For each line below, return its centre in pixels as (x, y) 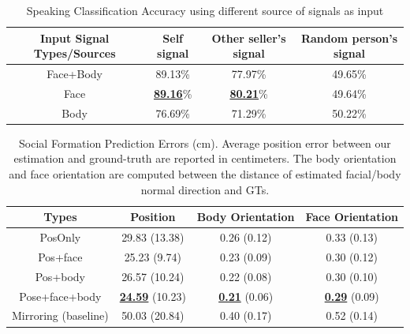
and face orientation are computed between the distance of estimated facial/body (205, 174)
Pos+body (60, 276)
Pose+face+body (60, 296)
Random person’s (349, 38)
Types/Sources (75, 53)
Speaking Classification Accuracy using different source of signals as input (205, 10)
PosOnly (60, 237)
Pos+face (60, 256)
